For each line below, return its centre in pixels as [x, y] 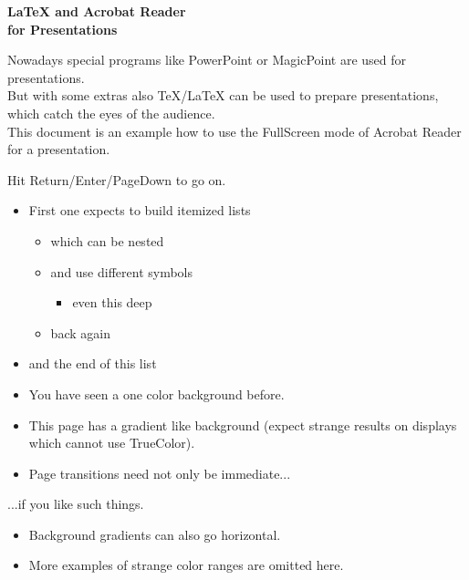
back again [80, 332]
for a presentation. [59, 149]
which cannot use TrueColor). [112, 443]
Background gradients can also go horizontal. [155, 534]
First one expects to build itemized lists [140, 210]
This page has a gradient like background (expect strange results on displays [243, 425]
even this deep [112, 302]
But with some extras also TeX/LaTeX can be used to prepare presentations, [223, 95]
